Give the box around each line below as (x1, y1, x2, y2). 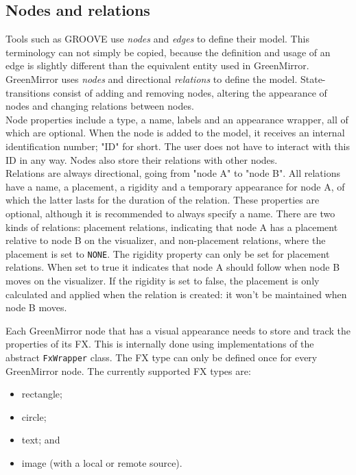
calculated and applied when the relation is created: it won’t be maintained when (5, 287, 347, 301)
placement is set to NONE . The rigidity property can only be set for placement (5, 246, 330, 260)
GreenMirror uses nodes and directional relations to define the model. (5, 71, 298, 86)
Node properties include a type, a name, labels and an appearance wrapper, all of (5, 112, 348, 126)
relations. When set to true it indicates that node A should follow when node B (5, 260, 340, 274)
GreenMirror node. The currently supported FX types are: (5, 363, 251, 378)
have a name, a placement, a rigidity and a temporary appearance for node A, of (5, 179, 345, 193)
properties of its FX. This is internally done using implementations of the (5, 337, 314, 351)
